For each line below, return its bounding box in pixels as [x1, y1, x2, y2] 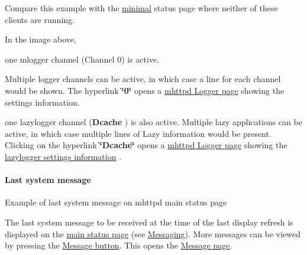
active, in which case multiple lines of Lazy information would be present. [5, 127, 272, 139]
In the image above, [5, 33, 76, 45]
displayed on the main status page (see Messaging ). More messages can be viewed [5, 227, 301, 240]
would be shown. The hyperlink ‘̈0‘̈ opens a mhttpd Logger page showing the [5, 84, 285, 96]
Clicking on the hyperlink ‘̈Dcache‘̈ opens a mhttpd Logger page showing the [5, 139, 287, 151]
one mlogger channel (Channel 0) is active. [5, 53, 160, 65]
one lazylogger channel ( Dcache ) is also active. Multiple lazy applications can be [5, 116, 302, 128]
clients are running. [5, 13, 75, 25]
